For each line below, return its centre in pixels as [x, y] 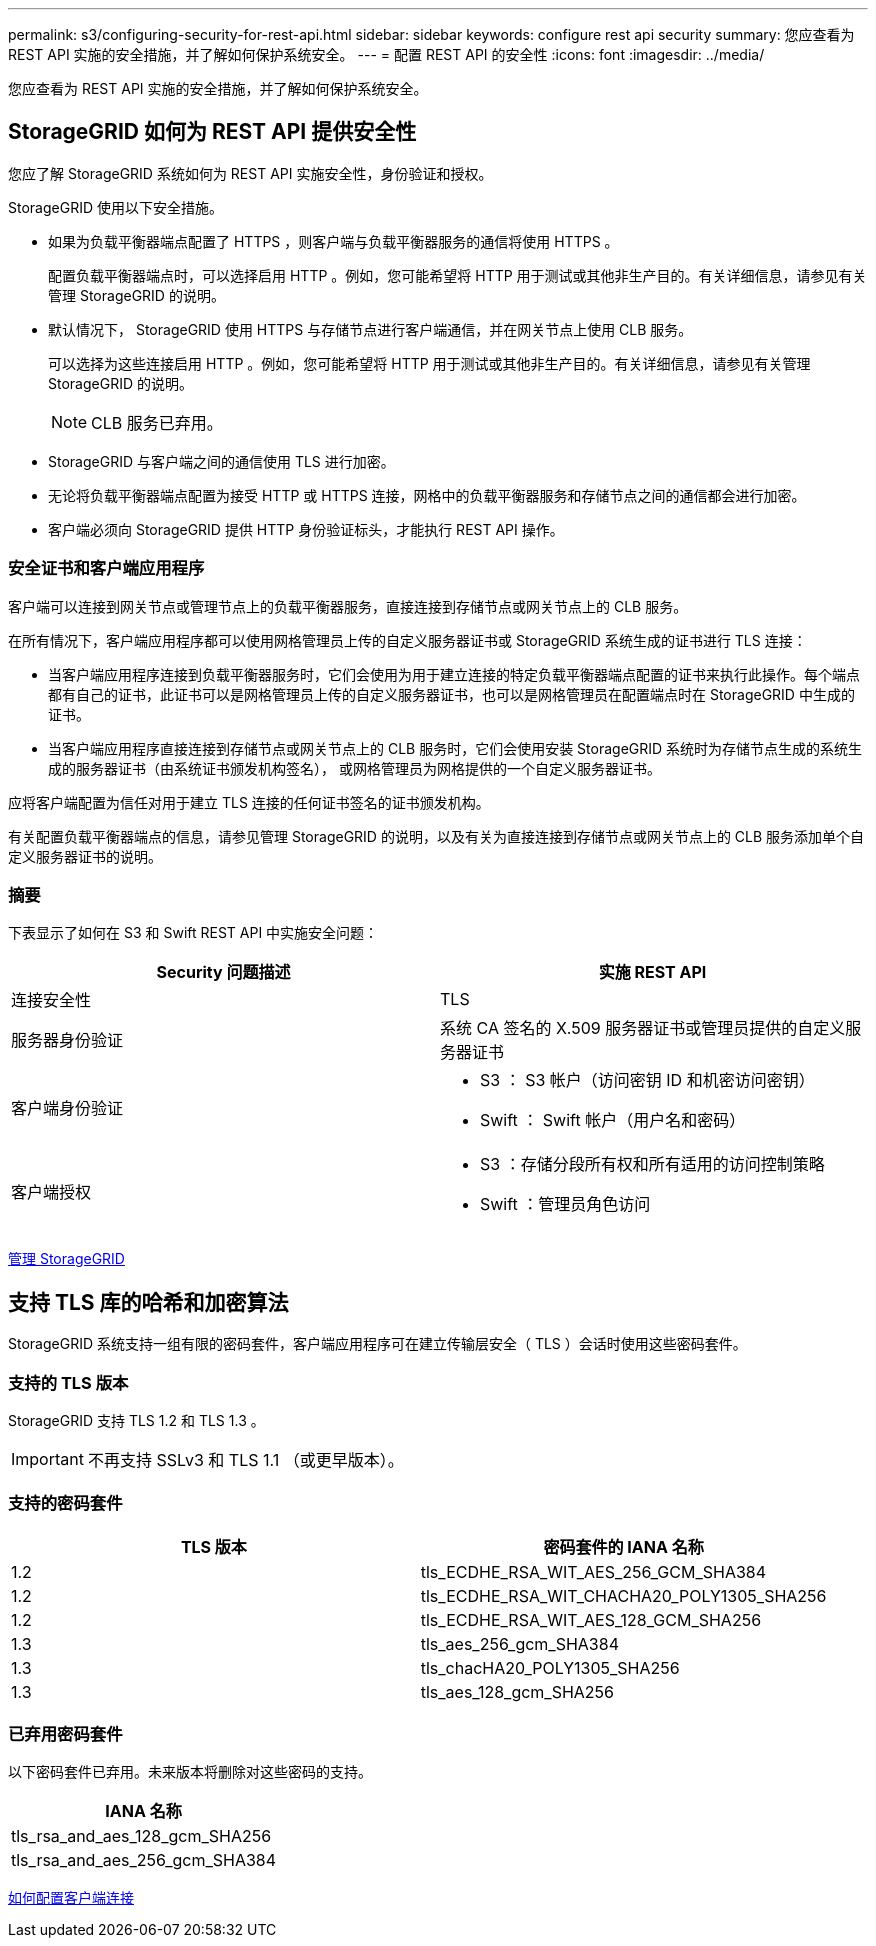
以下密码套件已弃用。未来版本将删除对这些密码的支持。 [190, 1772]
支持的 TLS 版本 [68, 1382]
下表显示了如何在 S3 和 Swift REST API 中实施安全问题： [193, 933]
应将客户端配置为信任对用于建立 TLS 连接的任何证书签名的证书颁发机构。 [249, 802]
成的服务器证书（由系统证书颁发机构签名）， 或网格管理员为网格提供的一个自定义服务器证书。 [354, 768]
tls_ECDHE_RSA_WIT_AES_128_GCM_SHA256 [591, 1619]
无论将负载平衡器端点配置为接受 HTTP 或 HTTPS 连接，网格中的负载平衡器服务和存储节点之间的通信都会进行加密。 [427, 495]
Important [47, 1458]
